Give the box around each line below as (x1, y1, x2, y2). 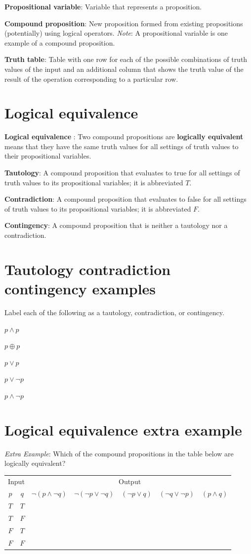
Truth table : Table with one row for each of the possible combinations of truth (4, 54, 248, 64)
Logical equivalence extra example (4, 419, 242, 440)
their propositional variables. (4, 151, 91, 161)
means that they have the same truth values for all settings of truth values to (4, 141, 239, 151)
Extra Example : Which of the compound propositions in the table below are (4, 448, 234, 458)
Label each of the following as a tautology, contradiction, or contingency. (4, 307, 224, 317)
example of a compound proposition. (4, 37, 115, 48)
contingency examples (4, 278, 156, 298)
